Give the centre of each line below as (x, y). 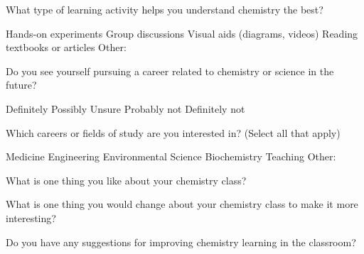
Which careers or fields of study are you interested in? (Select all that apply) (173, 132)
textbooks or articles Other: (66, 47)
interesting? (31, 217)
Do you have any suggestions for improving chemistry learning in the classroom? (181, 242)
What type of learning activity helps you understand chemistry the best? (165, 9)
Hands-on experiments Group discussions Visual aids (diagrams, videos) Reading (182, 33)
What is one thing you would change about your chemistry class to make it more (182, 204)
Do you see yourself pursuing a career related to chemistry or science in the (170, 71)
